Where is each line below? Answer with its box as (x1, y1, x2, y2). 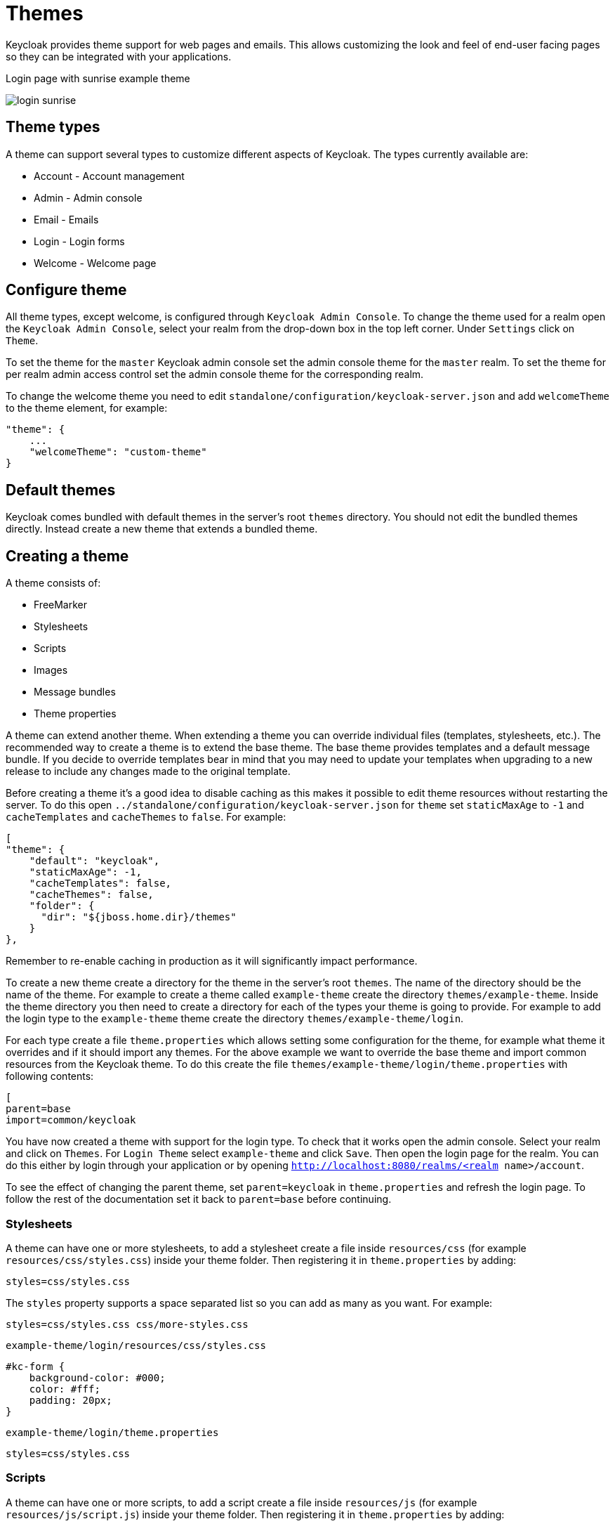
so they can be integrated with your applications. (6, 50, 232, 63)
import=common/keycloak (6, 1114, 136, 1126)
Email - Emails (34, 213, 99, 226)
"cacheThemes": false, (29, 889, 154, 901)
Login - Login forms (34, 235, 125, 247)
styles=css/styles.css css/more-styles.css (6, 1318, 249, 1330)
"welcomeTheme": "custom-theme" (29, 446, 207, 458)
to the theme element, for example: (6, 402, 168, 415)
